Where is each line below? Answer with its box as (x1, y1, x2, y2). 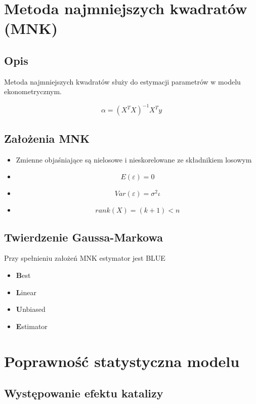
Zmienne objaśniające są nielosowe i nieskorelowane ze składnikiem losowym (16, 154, 252, 165)
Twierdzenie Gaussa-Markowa (4, 229, 163, 245)
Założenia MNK (4, 130, 90, 146)
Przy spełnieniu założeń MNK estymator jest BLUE (4, 253, 165, 263)
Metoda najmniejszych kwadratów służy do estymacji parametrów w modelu (4, 76, 241, 87)
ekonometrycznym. (4, 86, 62, 97)
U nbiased (16, 304, 46, 314)
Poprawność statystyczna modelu (4, 350, 240, 371)
